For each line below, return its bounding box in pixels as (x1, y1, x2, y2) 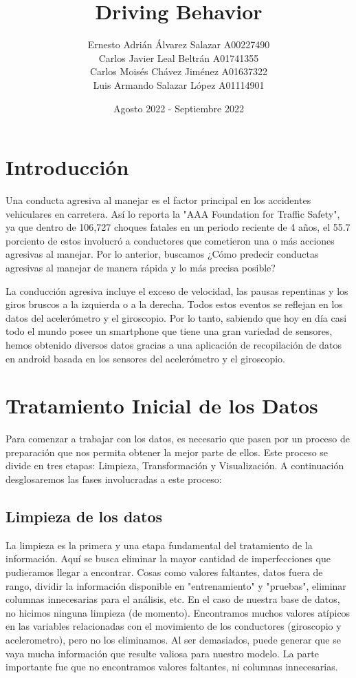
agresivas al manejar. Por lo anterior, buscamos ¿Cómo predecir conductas (5, 247, 319, 261)
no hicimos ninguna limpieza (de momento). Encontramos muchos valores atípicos (5, 605, 351, 619)
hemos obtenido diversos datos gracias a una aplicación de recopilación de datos (5, 337, 342, 351)
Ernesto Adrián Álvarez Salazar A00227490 (87, 37, 270, 52)
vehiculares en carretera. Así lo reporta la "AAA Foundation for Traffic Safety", (5, 206, 340, 220)
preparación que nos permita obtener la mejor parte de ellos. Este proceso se (5, 444, 329, 459)
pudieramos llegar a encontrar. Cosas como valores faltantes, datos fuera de (5, 565, 323, 579)
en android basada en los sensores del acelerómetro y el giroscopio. (5, 351, 286, 365)
